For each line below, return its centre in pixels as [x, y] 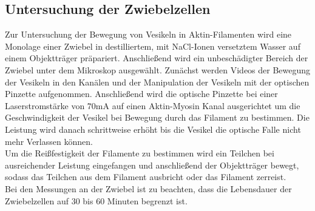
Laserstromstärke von [45, 105]
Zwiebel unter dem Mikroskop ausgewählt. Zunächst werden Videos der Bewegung [158, 69]
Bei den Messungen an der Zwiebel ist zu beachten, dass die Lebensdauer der [148, 188]
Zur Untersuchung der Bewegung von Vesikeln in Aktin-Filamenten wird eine [148, 34]
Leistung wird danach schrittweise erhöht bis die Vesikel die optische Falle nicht [153, 129]
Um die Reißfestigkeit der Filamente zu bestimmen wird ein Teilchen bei [140, 153]
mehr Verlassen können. [49, 141]
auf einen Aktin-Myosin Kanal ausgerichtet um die [206, 105]
